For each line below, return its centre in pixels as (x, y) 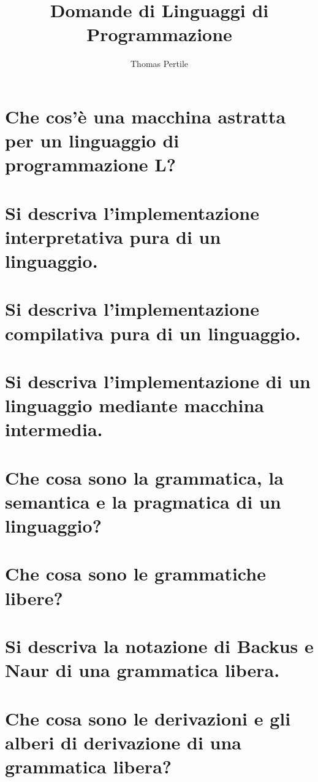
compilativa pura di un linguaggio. (153, 333)
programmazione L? (90, 164)
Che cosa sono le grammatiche (135, 573)
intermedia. (54, 429)
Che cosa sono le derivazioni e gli (148, 718)
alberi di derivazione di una (123, 742)
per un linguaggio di (92, 140)
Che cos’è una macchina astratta (146, 116)
